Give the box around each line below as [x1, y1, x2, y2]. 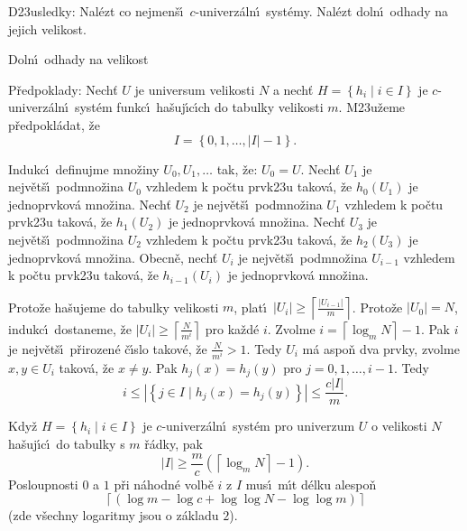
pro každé [205, 319, 260, 338]
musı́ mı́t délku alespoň [245, 474, 377, 493]
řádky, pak [144, 433, 203, 452]
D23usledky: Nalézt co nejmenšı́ [8, 2, 184, 20]
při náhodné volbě [114, 474, 214, 493]
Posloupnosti [8, 474, 78, 493]
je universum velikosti [134, 79, 255, 98]
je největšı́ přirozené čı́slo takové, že [8, 339, 207, 358]
